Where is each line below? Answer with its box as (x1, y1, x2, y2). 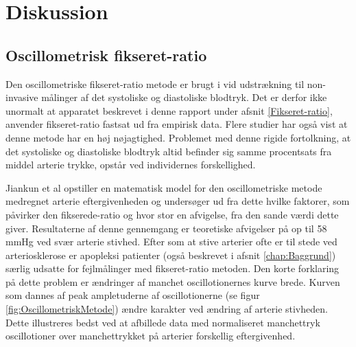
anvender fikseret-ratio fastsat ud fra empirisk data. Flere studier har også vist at (5, 117, 348, 131)
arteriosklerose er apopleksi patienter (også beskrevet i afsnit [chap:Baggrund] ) (5, 247, 336, 262)
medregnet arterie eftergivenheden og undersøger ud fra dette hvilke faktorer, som (5, 194, 350, 208)
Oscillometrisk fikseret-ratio (5, 44, 207, 65)
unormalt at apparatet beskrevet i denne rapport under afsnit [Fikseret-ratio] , (5, 103, 333, 117)
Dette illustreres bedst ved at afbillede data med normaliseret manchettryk (5, 315, 320, 329)
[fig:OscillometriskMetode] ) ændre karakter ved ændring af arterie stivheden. (5, 302, 328, 316)
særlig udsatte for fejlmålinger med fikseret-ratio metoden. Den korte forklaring (5, 261, 340, 276)
